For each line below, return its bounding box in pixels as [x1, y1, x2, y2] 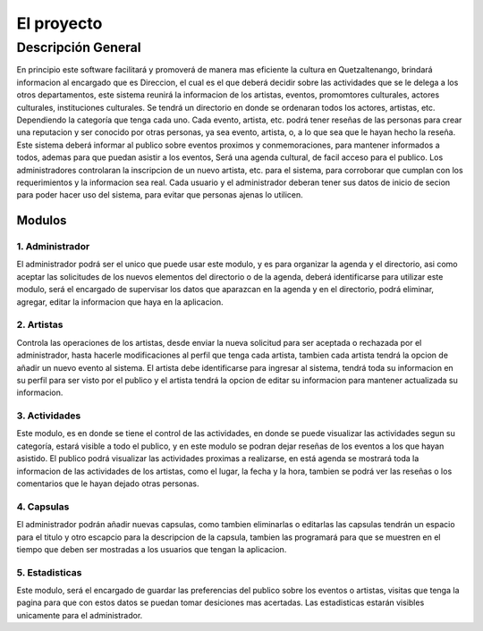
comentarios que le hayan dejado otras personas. [16, 478, 200, 489]
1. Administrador [16, 240, 90, 253]
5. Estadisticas [16, 566, 82, 578]
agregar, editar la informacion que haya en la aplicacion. [16, 296, 224, 307]
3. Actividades [16, 409, 81, 422]
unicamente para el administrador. [16, 610, 143, 620]
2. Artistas [16, 318, 64, 331]
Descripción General [16, 39, 142, 55]
